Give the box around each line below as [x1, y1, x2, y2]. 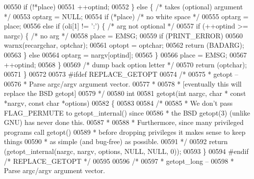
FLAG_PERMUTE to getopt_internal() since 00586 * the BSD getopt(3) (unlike [4, 107, 250, 118]
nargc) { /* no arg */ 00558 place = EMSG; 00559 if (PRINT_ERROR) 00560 [4, 30, 243, 40]
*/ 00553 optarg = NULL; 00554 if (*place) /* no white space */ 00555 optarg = [4, 11, 249, 21]
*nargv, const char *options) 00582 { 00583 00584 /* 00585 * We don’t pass [4, 97, 233, 108]
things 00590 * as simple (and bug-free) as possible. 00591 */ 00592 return [4, 136, 228, 147]
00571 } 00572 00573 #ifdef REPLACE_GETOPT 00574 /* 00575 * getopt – [4, 69, 238, 79]
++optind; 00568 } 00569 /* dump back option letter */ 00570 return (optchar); [4, 59, 247, 69]
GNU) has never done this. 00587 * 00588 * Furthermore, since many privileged [4, 117, 244, 127]
